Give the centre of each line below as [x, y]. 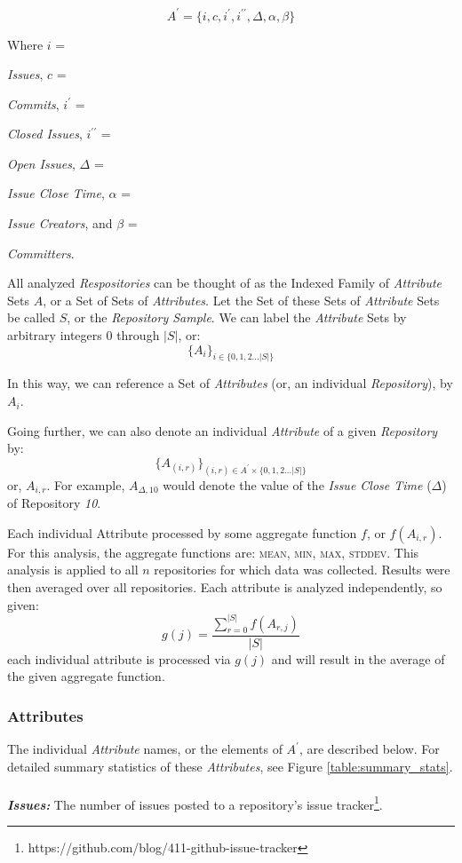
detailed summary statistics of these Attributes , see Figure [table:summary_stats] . [230, 766]
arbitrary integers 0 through [84, 335]
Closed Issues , [45, 134]
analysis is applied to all [73, 570]
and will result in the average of [358, 658]
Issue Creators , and [60, 223]
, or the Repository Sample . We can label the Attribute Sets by [237, 317]
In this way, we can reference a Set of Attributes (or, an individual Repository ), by [230, 383]
